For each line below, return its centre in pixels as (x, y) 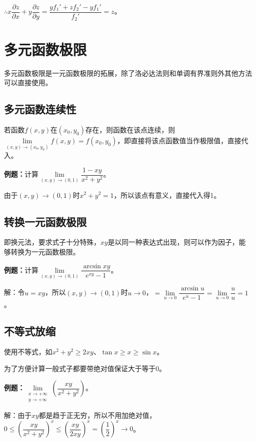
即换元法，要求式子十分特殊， (52, 242)
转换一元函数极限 (45, 221)
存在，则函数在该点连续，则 (130, 130)
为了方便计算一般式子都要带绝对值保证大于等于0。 (85, 368)
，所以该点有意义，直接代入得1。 (167, 195)
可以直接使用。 (28, 82)
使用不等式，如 (28, 352)
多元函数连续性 (40, 109)
